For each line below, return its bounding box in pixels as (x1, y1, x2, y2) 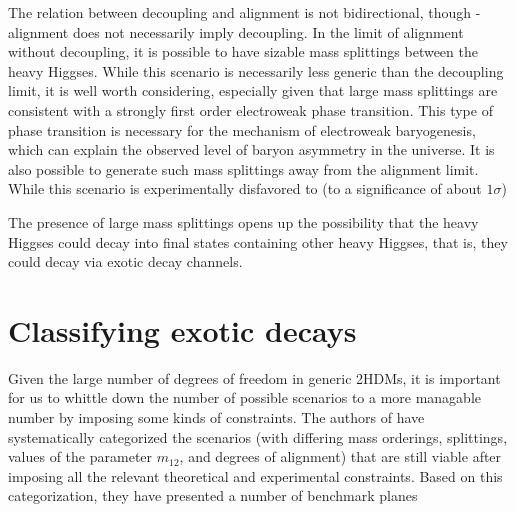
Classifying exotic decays (8, 309, 357, 350)
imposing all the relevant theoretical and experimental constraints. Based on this (8, 465, 503, 486)
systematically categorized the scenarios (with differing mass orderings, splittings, (8, 426, 508, 447)
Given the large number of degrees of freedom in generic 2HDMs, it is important (8, 367, 501, 388)
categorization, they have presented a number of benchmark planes (8, 485, 418, 506)
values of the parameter (8, 446, 153, 467)
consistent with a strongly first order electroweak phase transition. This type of (8, 99, 493, 120)
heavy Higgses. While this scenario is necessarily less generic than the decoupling (8, 60, 504, 81)
